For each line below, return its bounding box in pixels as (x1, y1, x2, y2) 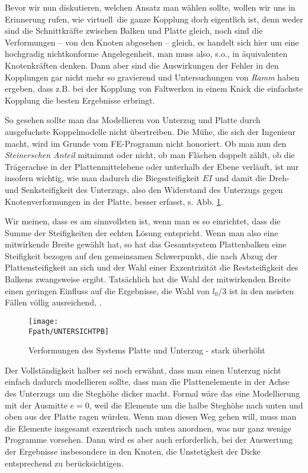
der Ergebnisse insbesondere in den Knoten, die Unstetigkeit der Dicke (5, 445, 261, 457)
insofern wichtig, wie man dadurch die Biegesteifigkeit (5, 172, 200, 184)
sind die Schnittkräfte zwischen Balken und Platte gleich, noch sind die (5, 24, 263, 37)
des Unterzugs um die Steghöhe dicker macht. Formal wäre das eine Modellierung (5, 387, 300, 399)
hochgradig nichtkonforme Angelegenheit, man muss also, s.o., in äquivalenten (5, 47, 288, 60)
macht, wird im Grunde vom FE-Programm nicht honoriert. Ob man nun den (5, 137, 287, 149)
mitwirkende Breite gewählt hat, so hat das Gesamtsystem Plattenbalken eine (5, 238, 287, 250)
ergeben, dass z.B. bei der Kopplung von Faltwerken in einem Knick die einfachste (5, 82, 303, 95)
